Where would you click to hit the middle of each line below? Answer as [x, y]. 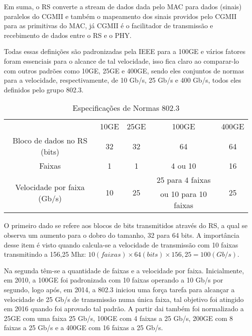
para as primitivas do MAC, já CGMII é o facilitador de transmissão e [109, 26]
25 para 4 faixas [184, 180]
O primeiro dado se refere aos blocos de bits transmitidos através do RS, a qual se [126, 225]
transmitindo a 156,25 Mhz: [45, 254]
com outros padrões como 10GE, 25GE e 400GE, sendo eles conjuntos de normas [124, 70]
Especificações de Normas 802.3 [126, 108]
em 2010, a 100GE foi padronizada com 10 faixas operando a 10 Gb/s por [114, 280]
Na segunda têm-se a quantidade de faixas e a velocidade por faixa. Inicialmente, [124, 270]
